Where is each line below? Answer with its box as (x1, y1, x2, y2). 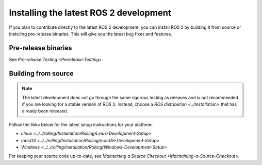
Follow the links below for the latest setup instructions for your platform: (9, 122, 153, 128)
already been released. (22, 108, 68, 114)
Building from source (9, 69, 74, 77)
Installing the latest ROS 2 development (9, 7, 172, 18)
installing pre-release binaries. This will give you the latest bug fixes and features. (9, 31, 172, 37)
